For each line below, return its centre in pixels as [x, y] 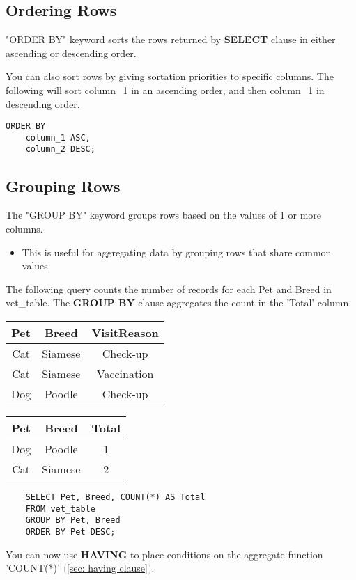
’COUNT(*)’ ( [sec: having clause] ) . [80, 568]
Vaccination [125, 373]
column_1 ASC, [58, 138]
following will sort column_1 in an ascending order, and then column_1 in [165, 89]
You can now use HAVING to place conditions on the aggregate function [164, 554]
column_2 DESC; [60, 149]
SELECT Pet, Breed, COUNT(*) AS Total [115, 497]
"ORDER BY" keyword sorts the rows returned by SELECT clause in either [171, 39]
